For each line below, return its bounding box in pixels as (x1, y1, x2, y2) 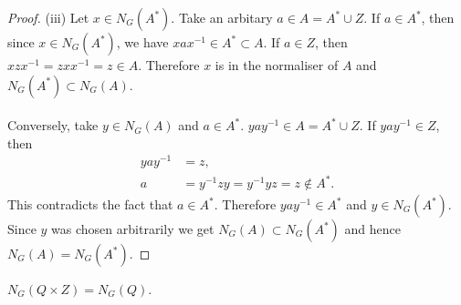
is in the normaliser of (215, 56, 339, 74)
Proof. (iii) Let (7, 8, 89, 26)
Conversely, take (7, 116, 99, 135)
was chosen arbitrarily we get (51, 219, 215, 239)
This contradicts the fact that (7, 195, 173, 214)
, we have (116, 33, 169, 51)
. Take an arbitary (171, 8, 273, 26)
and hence (344, 219, 401, 239)
